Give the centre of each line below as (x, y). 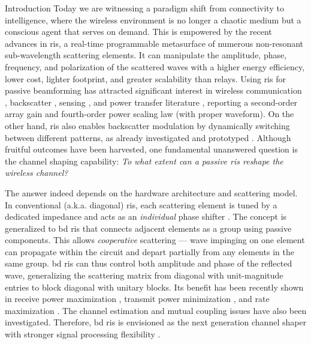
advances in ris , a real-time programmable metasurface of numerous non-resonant (154, 43)
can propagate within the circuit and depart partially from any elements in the (150, 251)
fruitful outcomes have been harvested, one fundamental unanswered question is (151, 149)
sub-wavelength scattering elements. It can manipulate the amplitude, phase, (146, 55)
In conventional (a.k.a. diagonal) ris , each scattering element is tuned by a (141, 204)
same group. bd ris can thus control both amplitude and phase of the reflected (149, 263)
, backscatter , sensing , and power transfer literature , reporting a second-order (151, 102)
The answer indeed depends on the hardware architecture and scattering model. (151, 192)
